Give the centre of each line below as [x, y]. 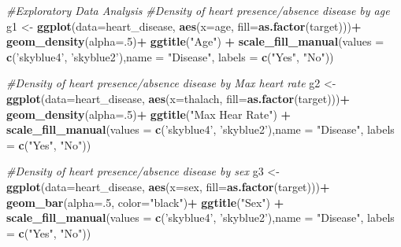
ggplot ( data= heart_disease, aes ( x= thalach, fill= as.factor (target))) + [178, 98]
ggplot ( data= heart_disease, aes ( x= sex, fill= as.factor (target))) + [168, 186]
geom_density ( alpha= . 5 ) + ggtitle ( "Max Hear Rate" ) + [149, 114]
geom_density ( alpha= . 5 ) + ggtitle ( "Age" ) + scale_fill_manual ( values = [195, 41]
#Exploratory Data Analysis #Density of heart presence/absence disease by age [198, 10]
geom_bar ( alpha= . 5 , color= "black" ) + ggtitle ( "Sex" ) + [145, 202]
